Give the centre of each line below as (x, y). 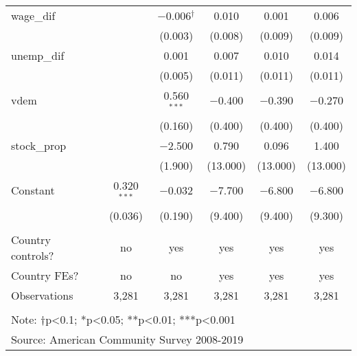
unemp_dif (38, 55)
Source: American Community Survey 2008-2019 (127, 339)
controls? (33, 255)
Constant (33, 190)
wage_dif (33, 15)
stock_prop (39, 145)
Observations (42, 295)
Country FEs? (45, 275)
